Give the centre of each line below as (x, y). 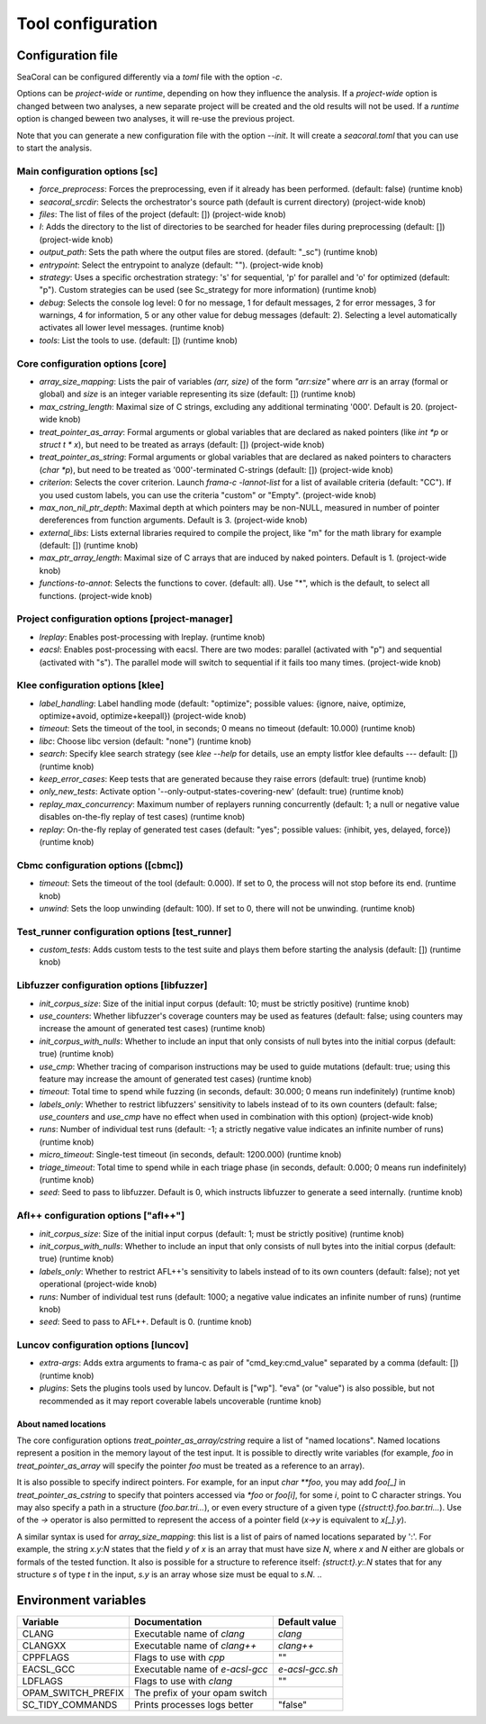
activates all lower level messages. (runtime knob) (132, 328)
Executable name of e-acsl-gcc (201, 1669)
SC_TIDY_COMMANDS (70, 1704)
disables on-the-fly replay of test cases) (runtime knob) (142, 817)
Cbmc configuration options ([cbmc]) (100, 865)
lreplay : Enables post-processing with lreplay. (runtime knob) (152, 637)
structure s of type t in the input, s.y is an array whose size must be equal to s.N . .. (170, 1574)
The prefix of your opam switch (200, 1692)
